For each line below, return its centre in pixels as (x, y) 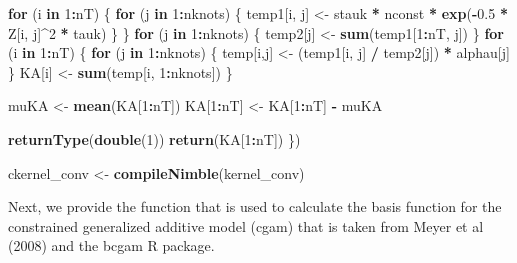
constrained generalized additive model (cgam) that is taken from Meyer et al (246, 225)
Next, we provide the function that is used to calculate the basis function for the (255, 206)
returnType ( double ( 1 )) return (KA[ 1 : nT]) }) (154, 138)
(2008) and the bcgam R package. (111, 245)
